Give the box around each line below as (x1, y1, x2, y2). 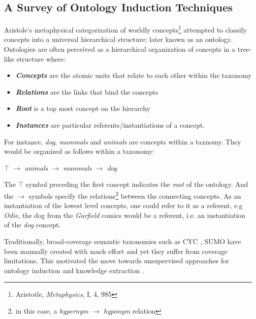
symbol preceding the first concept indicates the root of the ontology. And (26, 179, 248, 189)
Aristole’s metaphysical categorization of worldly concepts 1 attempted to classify (4, 23, 247, 35)
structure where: (16, 53, 66, 64)
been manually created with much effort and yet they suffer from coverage (4, 246, 227, 256)
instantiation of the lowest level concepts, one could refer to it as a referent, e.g (4, 200, 243, 211)
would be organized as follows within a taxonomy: (4, 146, 155, 156)
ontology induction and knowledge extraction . (4, 265, 144, 275)
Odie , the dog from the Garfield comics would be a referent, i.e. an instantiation (4, 210, 246, 220)
